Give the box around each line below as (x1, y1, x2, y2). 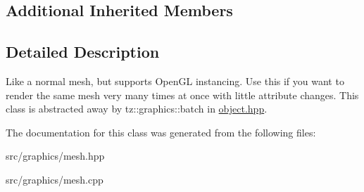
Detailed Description (6, 41, 160, 63)
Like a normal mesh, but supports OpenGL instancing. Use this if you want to (6, 73, 344, 88)
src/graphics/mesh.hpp (6, 148, 105, 163)
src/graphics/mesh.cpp (6, 172, 103, 186)
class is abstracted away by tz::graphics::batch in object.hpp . (6, 101, 268, 116)
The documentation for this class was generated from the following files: (6, 124, 316, 139)
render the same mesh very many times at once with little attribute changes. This (6, 87, 359, 102)
